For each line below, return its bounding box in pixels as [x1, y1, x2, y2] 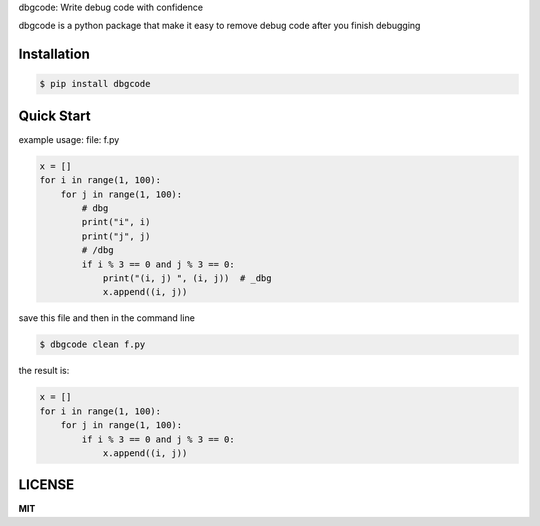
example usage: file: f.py [18, 133, 120, 145]
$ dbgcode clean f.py [39, 339, 146, 350]
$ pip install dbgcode [39, 78, 151, 90]
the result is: [18, 365, 70, 377]
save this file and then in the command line [18, 312, 195, 324]
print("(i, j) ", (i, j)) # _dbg [102, 273, 272, 284]
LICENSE [18, 476, 75, 494]
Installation [18, 46, 90, 63]
